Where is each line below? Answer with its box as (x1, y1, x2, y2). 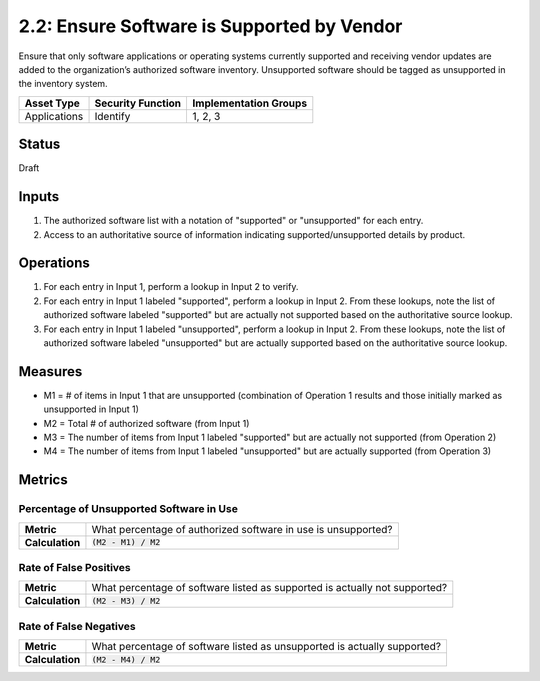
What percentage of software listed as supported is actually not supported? (91, 581, 448, 595)
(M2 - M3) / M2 (91, 595, 161, 606)
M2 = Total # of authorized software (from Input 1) (43, 417, 250, 429)
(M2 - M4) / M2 (91, 654, 161, 665)
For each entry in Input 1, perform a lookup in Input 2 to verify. (43, 281, 299, 293)
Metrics (18, 471, 69, 489)
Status (18, 136, 61, 153)
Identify (94, 109, 131, 123)
